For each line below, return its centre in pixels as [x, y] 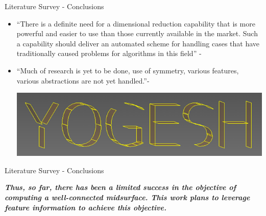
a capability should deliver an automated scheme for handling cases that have [138, 43]
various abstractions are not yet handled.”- [83, 80]
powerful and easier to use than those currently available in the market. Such [137, 33]
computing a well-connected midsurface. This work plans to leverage [127, 197]
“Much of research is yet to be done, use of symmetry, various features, [128, 70]
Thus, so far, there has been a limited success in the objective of [120, 187]
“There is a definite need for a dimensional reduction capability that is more [136, 23]
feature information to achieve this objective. [86, 207]
